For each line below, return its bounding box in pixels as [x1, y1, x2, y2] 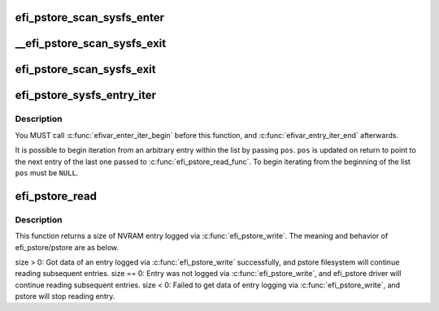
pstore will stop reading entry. [15, 292, 115, 301]
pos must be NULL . [15, 167, 79, 178]
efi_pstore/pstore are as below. [15, 242, 120, 252]
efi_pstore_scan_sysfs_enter [15, 11, 164, 24]
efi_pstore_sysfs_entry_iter [15, 89, 156, 102]
